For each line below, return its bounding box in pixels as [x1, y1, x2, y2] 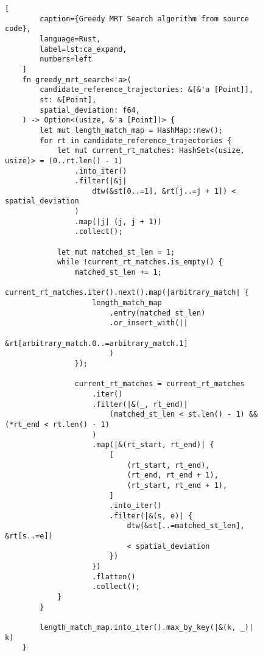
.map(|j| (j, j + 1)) [74, 217, 162, 226]
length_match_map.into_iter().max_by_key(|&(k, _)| [40, 623, 254, 632]
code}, [5, 24, 31, 34]
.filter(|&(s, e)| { [109, 511, 192, 520]
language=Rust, [40, 34, 101, 43]
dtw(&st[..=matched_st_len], [127, 521, 245, 531]
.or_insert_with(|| [109, 319, 188, 328]
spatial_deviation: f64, [40, 105, 140, 115]
